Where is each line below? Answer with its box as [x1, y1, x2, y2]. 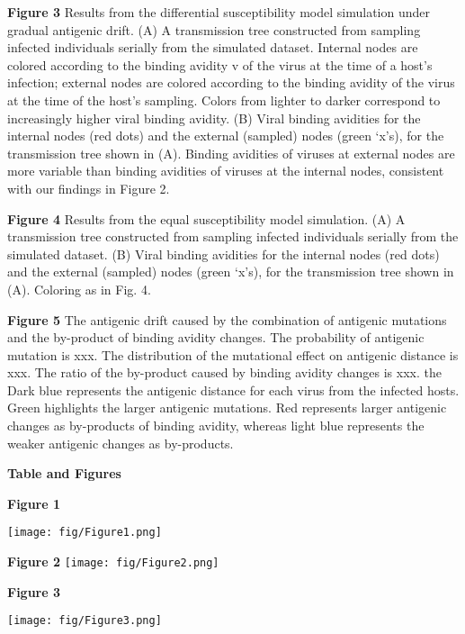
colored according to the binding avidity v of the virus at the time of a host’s [7, 55, 433, 74]
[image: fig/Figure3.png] [7, 614, 162, 628]
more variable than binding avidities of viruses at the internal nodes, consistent [7, 161, 444, 180]
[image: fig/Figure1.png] [7, 526, 162, 539]
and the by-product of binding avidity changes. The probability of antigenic [7, 328, 425, 347]
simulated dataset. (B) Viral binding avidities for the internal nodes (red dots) [7, 244, 440, 263]
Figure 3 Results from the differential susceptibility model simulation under [7, 3, 431, 21]
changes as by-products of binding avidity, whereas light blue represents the [7, 416, 425, 435]
